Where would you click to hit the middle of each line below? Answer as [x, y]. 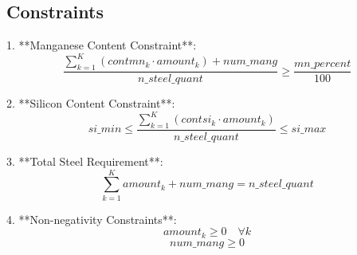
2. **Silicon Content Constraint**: [91, 103]
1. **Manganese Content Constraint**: [102, 45]
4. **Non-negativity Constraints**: [92, 219]
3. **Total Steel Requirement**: [85, 161]
